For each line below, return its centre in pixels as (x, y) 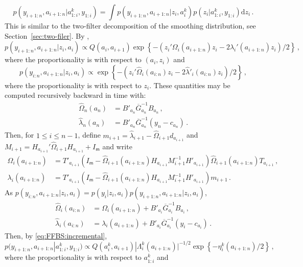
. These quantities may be (190, 85)
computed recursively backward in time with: (75, 95)
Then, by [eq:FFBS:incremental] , (56, 235)
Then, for (19, 135)
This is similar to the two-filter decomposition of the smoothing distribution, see (130, 25)
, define (89, 135)
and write (117, 146)
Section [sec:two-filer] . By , (47, 35)
